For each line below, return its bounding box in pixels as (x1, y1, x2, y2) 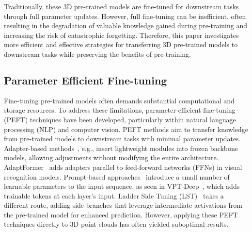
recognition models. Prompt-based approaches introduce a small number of (4, 171, 230, 182)
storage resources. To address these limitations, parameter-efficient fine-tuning (4, 105, 236, 115)
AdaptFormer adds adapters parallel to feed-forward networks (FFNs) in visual (4, 162, 242, 172)
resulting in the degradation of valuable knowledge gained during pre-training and (4, 20, 248, 31)
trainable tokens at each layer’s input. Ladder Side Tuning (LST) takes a (4, 190, 224, 200)
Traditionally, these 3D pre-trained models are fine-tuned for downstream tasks (4, 1, 239, 11)
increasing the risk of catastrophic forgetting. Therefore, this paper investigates (4, 30, 239, 40)
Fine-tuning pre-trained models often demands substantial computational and (4, 95, 235, 105)
